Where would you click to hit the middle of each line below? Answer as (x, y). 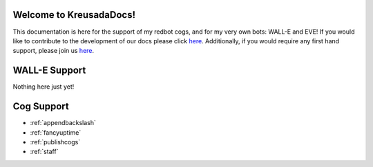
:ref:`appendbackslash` (63, 123)
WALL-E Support (49, 70)
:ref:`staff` (44, 152)
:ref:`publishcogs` (55, 142)
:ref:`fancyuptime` (56, 132)
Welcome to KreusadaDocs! (74, 15)
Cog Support (41, 107)
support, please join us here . (54, 51)
